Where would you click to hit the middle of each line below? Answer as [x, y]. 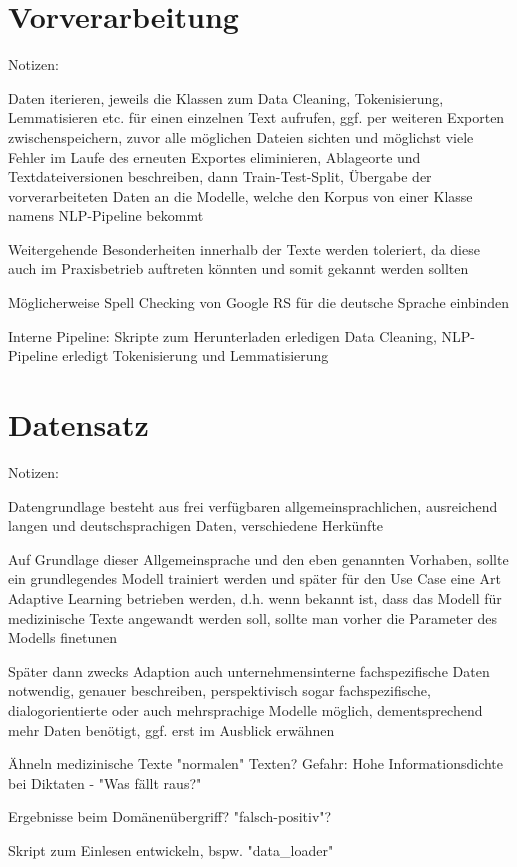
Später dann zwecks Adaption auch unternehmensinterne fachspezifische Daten [249, 670]
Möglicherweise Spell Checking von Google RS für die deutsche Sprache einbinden [259, 302]
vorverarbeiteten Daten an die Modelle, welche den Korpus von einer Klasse [240, 195]
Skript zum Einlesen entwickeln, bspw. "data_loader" [171, 849]
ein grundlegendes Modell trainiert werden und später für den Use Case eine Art [254, 578]
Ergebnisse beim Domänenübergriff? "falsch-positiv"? [170, 816]
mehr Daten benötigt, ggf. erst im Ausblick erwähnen [171, 729]
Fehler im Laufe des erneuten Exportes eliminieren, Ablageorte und [214, 156]
